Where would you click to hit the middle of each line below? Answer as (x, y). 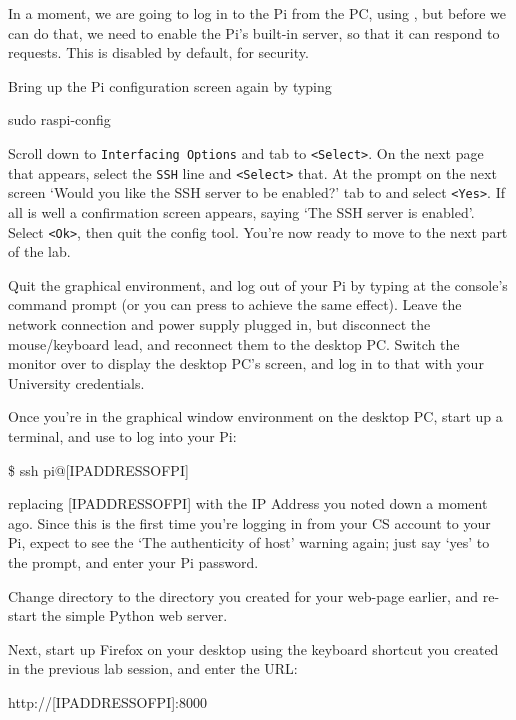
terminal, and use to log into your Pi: (122, 435)
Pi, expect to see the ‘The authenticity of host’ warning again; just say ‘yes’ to (249, 542)
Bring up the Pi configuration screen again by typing (170, 85)
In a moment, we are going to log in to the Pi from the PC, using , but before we (257, 13)
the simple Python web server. (134, 615)
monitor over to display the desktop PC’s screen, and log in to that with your (246, 363)
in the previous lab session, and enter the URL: (153, 668)
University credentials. (76, 382)
